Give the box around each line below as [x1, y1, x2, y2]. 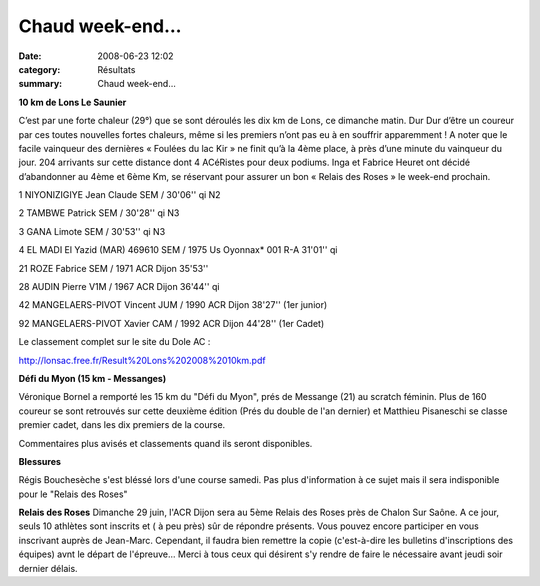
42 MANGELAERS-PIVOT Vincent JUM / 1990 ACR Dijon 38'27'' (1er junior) [18, 299, 328, 311]
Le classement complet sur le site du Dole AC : [18, 336, 211, 348]
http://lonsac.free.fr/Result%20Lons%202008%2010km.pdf [18, 354, 266, 366]
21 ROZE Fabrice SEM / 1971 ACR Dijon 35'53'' [18, 262, 209, 274]
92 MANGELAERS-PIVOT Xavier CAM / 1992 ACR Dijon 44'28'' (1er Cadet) [18, 317, 325, 329]
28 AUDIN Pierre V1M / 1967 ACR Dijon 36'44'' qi [18, 281, 220, 293]
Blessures [18, 455, 62, 467]
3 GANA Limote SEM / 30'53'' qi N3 [18, 225, 166, 237]
